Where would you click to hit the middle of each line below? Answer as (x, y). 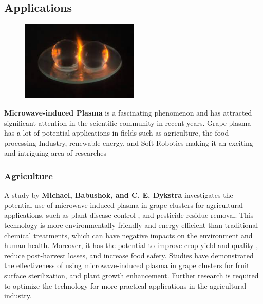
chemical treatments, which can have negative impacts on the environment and (128, 235)
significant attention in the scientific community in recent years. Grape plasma (128, 122)
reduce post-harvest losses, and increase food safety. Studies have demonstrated (129, 255)
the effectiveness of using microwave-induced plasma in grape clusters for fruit (127, 265)
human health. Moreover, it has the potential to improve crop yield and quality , (131, 245)
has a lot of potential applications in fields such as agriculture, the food (117, 133)
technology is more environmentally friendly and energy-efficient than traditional (131, 225)
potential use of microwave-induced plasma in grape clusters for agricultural (124, 205)
